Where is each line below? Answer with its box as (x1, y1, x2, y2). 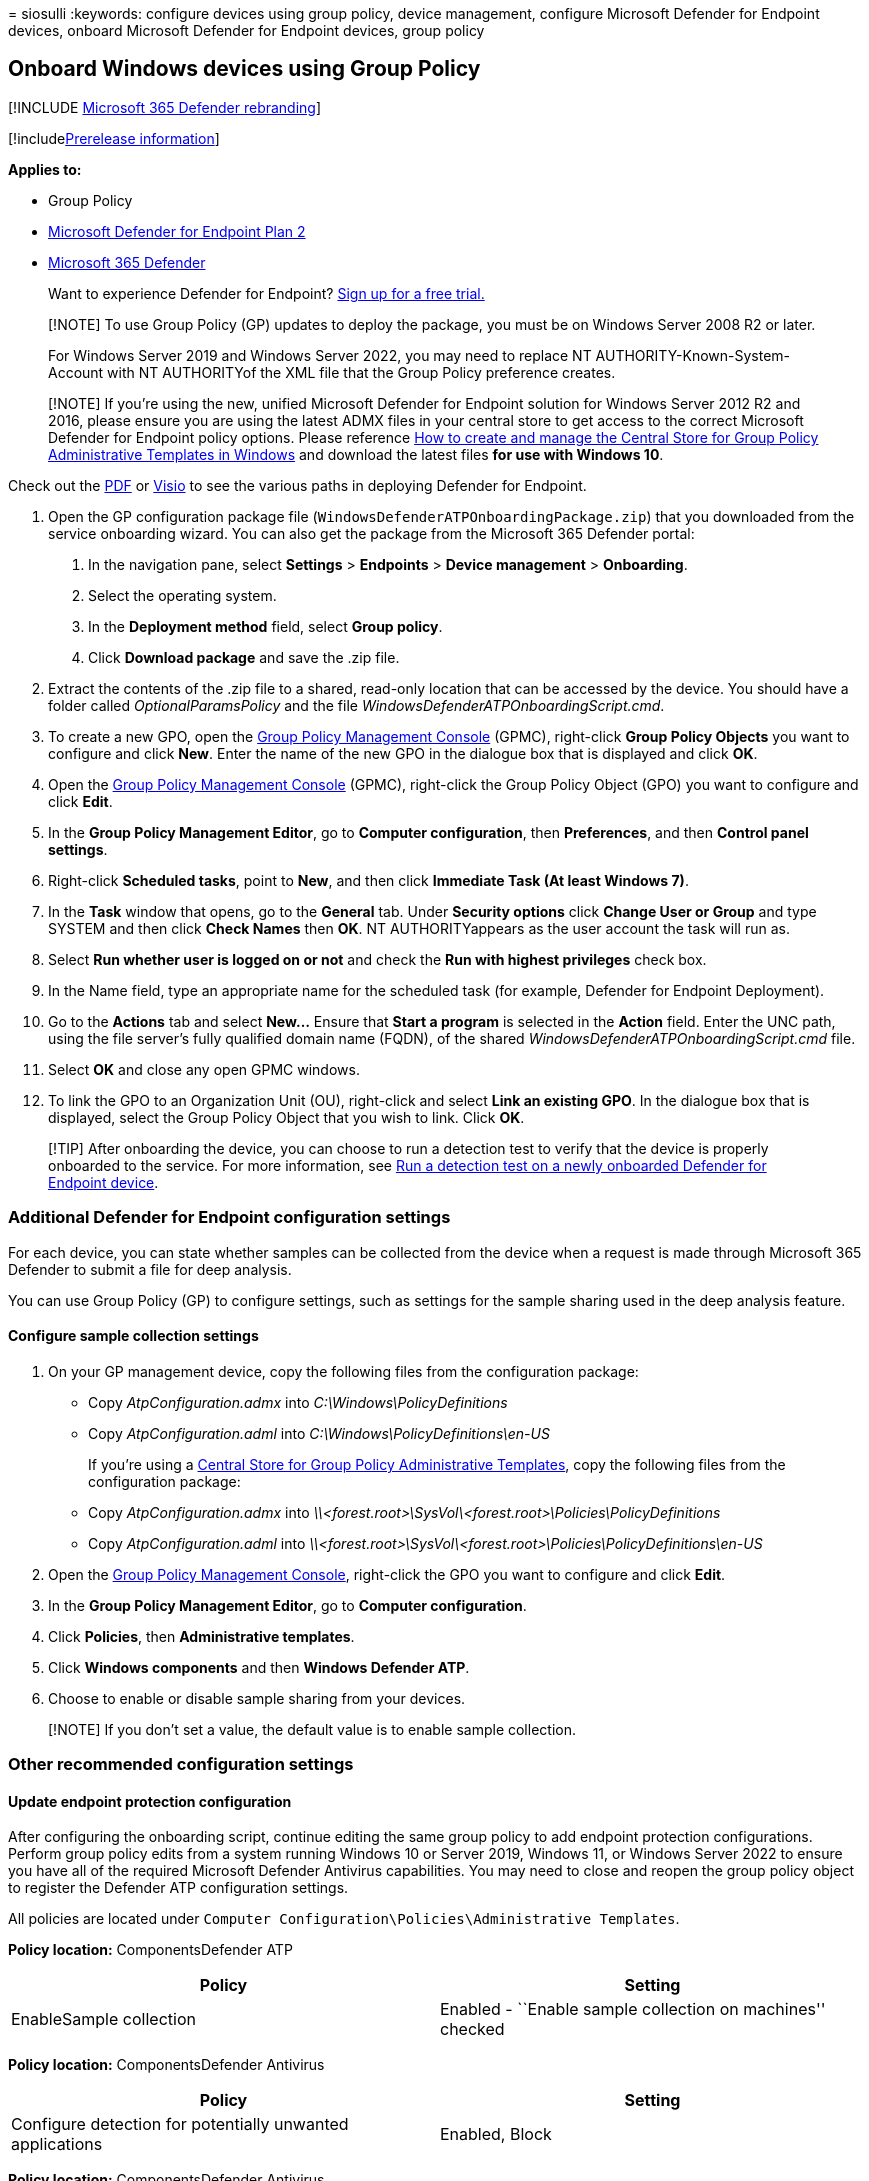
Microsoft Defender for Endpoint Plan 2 (48, 222, 306, 240)
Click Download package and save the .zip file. (88, 648, 400, 666)
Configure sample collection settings (8, 1327, 259, 1345)
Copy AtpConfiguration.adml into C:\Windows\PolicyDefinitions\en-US (88, 1424, 550, 1442)
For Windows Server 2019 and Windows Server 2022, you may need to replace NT (48, 346, 592, 364)
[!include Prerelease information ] (8, 129, 220, 147)
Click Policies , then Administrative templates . (48, 1627, 355, 1645)
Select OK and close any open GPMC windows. (48, 1060, 360, 1078)
